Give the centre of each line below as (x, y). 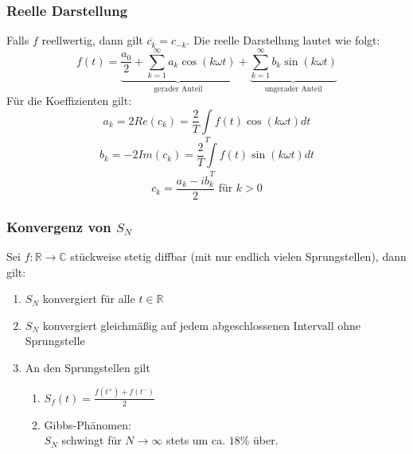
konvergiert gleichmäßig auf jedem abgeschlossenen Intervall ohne (202, 325)
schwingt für (92, 440)
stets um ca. (196, 440)
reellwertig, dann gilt (92, 40)
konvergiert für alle (89, 299)
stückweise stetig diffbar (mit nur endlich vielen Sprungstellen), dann (238, 256)
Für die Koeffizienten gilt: (69, 101)
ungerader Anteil (293, 89)
